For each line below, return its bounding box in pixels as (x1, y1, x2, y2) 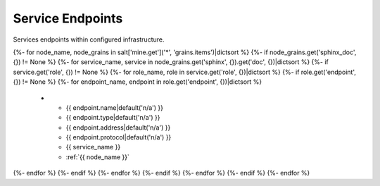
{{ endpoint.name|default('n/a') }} (65, 103, 164, 112)
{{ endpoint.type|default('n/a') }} (65, 113, 160, 122)
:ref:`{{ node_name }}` (65, 152, 130, 161)
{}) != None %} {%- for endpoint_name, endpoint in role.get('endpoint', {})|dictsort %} (13, 77, 262, 86)
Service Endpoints (13, 11, 123, 26)
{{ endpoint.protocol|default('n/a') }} (65, 133, 172, 142)
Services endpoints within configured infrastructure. (13, 35, 165, 44)
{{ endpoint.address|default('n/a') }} (65, 123, 171, 132)
